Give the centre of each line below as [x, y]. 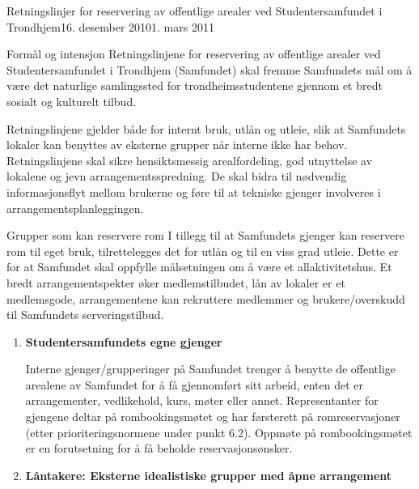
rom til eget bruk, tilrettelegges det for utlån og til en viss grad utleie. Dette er [203, 251]
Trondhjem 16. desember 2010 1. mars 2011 [110, 26]
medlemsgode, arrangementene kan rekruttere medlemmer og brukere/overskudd [206, 298]
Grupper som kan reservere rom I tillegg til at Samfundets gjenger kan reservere [205, 235]
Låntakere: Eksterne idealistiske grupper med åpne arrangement [209, 475]
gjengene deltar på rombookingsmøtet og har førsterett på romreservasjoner [213, 417]
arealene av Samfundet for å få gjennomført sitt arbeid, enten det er [194, 384]
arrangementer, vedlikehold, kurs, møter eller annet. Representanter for [202, 400]
